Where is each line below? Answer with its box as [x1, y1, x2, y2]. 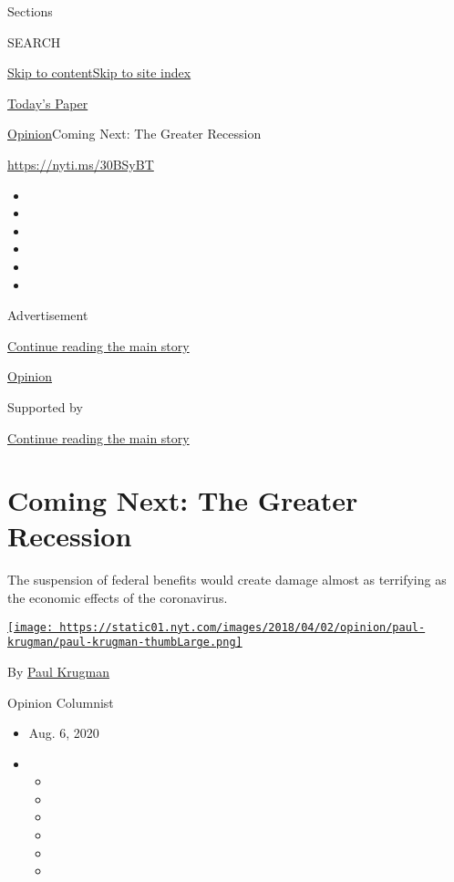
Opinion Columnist [7, 692, 114, 711]
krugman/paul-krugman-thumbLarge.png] [7, 636, 242, 649]
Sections [7, 2, 53, 20]
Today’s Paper [7, 93, 88, 112]
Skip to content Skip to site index [7, 63, 191, 82]
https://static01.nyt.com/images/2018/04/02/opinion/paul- [59, 620, 426, 634]
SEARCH [7, 32, 61, 51]
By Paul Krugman [7, 661, 110, 680]
